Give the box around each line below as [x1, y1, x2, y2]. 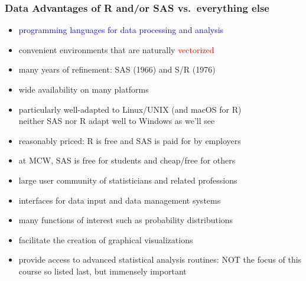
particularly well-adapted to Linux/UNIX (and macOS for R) [18, 103, 242, 115]
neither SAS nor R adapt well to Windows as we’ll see [18, 115, 215, 127]
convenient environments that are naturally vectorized [18, 43, 214, 55]
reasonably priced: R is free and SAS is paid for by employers [18, 134, 241, 146]
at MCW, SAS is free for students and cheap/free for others [18, 154, 236, 166]
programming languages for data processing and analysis [18, 24, 224, 36]
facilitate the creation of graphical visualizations [18, 233, 193, 246]
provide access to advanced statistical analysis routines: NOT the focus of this [18, 253, 302, 266]
